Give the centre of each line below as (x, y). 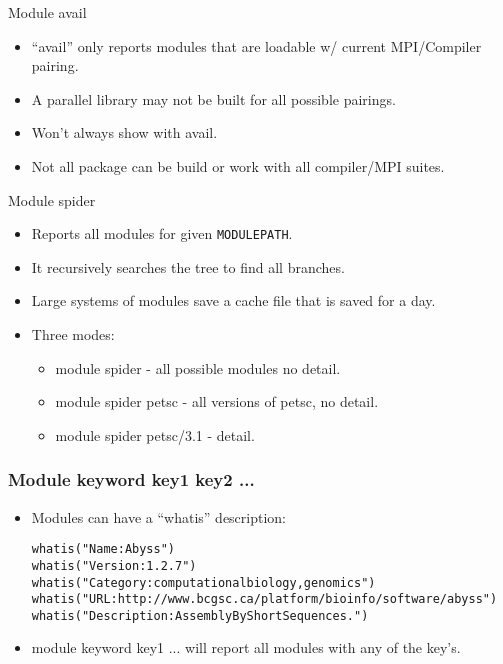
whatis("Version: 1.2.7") (114, 565)
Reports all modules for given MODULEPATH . (162, 233)
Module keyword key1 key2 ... (131, 479)
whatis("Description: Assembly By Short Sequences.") (200, 615)
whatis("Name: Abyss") (103, 549)
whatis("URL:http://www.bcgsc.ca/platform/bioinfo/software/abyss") (264, 599)
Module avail (47, 12)
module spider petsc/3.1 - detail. (155, 434)
